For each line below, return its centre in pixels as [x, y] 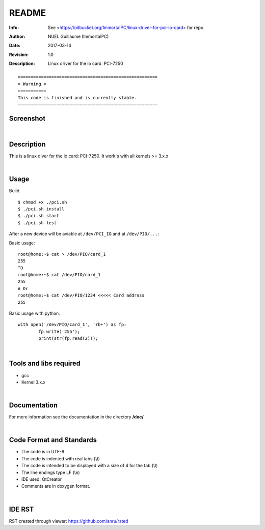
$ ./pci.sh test [37, 223]
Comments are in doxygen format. [56, 486]
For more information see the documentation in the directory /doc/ [77, 417]
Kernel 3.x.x [33, 382]
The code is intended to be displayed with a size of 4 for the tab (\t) [90, 466]
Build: [15, 191]
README [27, 13]
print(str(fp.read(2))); [68, 339]
